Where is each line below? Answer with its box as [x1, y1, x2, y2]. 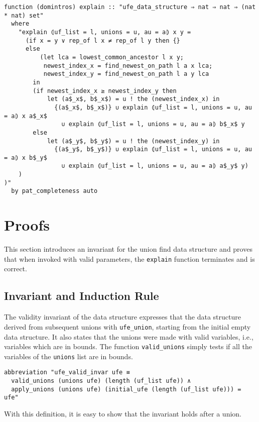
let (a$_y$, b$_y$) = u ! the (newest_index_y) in [47, 137, 220, 145]
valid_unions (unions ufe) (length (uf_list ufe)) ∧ [11, 377, 191, 385]
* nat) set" [4, 12, 44, 19]
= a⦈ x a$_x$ [4, 112, 47, 120]
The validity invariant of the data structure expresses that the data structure [4, 311, 241, 322]
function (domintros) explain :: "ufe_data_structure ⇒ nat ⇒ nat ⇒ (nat [4, 4, 256, 11]
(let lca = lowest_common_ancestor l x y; [40, 53, 184, 61]
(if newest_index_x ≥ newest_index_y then [33, 87, 177, 94]
